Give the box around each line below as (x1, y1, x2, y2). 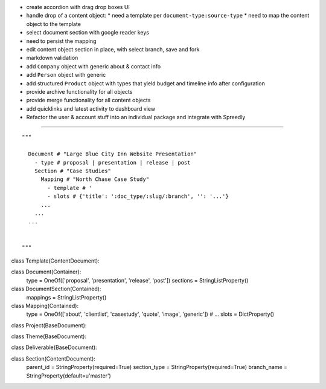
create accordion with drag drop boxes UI (26, 4, 130, 10)
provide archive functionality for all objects (26, 88, 133, 95)
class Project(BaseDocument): (11, 321, 87, 329)
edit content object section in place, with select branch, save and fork (26, 45, 200, 53)
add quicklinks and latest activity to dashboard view (26, 105, 156, 112)
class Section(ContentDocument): (11, 355, 96, 362)
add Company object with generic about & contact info (26, 62, 161, 70)
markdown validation (26, 54, 78, 62)
